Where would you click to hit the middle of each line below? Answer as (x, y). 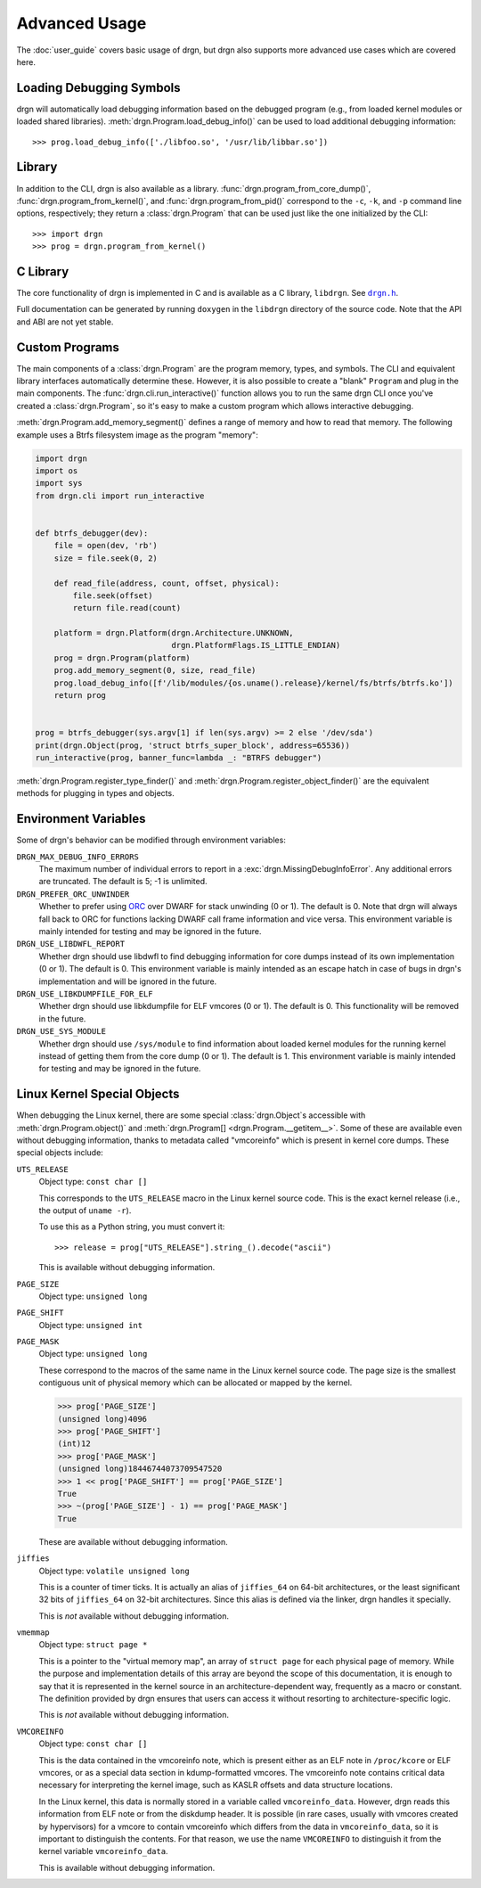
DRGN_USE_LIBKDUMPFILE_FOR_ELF (85, 993)
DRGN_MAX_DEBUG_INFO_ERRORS (78, 857)
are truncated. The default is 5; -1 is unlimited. (123, 882)
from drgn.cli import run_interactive (120, 496)
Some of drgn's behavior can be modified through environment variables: (151, 840)
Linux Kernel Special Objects (98, 1094)
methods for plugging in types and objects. (95, 793)
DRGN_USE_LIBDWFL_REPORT (70, 944)
